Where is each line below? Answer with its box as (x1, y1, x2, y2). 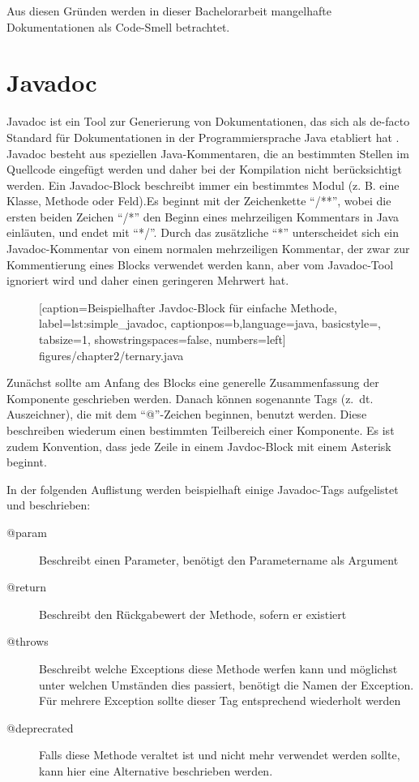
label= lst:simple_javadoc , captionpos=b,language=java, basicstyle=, (39, 315, 382, 332)
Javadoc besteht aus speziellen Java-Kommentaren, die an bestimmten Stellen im (6, 144, 409, 161)
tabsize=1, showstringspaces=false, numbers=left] (39, 331, 286, 348)
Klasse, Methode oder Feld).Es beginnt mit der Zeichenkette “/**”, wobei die (6, 192, 391, 209)
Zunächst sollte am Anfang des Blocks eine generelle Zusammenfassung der (6, 374, 379, 391)
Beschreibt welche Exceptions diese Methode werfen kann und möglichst (39, 660, 398, 677)
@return (6, 578, 47, 595)
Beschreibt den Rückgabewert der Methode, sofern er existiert (39, 605, 347, 622)
